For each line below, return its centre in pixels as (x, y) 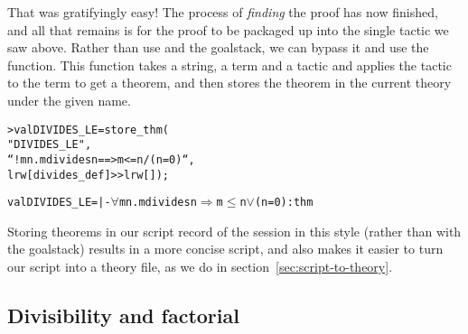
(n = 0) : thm (284, 203)
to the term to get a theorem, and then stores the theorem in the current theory (229, 83)
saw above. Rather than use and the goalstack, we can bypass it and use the (218, 47)
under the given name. (69, 100)
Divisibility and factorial (123, 315)
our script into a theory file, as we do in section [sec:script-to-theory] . (200, 267)
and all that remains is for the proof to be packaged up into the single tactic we (228, 29)
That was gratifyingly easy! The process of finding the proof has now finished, (223, 12)
